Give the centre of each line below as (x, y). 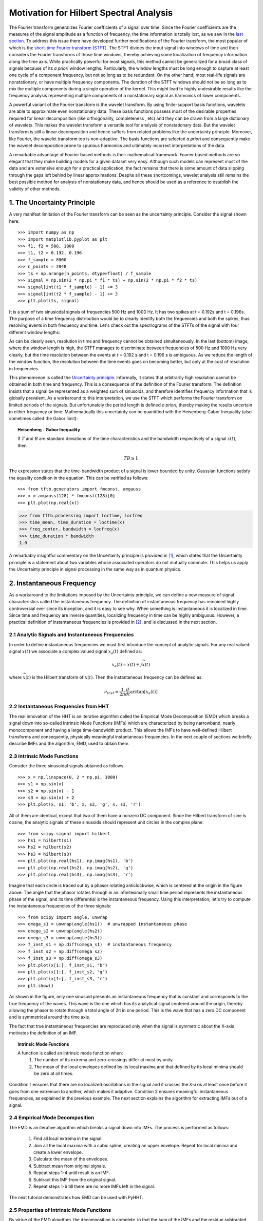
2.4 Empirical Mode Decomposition (52, 1117)
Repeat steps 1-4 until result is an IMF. (72, 1173)
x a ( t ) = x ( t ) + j (127, 665)
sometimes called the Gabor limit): (43, 419)
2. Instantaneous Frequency (53, 583)
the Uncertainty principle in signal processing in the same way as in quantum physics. (95, 569)
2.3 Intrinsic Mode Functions (44, 756)
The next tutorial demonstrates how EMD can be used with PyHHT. (76, 1198)
